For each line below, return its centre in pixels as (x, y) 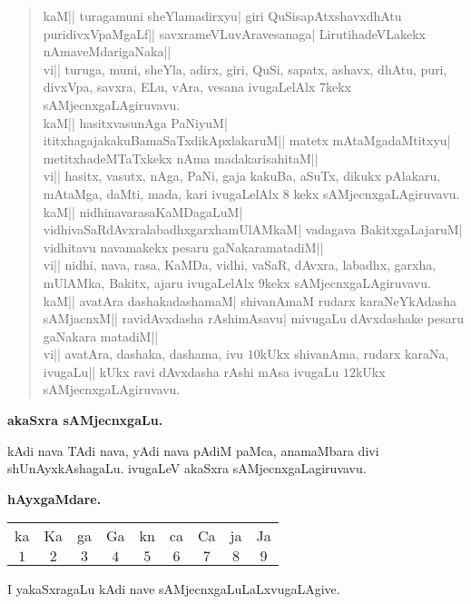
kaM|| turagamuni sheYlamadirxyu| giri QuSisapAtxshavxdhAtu (222, 15)
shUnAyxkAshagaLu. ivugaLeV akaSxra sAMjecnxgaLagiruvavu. (187, 468)
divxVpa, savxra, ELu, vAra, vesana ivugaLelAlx (179, 87)
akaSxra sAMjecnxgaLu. (85, 420)
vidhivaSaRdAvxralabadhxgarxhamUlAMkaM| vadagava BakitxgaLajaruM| (253, 229)
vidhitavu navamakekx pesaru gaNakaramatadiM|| (183, 247)
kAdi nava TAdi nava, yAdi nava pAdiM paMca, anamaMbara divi (193, 450)
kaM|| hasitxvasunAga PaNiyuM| (135, 122)
